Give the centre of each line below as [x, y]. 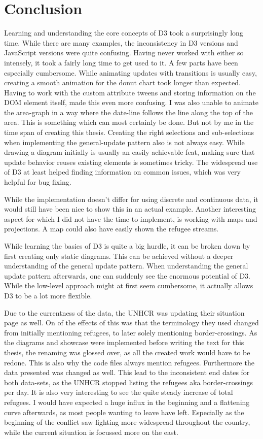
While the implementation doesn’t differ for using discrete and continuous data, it [131, 199]
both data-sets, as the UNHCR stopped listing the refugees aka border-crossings [129, 382]
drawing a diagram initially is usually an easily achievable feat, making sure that [129, 152]
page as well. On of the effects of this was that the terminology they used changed [131, 323]
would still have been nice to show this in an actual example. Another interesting [130, 209]
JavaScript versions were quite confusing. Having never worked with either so [124, 53]
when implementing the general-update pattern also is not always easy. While [124, 142]
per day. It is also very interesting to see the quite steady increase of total [119, 392]
